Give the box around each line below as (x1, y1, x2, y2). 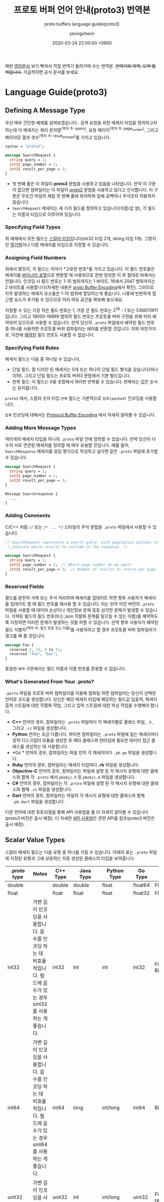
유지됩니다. (17, 385, 39, 391)
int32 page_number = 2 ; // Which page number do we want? (9, 563, 132, 567)
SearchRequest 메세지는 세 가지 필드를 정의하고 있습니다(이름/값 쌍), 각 (12, 205, 147, 211)
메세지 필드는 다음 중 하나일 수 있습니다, (5, 356, 81, 362)
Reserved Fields (5, 583, 44, 590)
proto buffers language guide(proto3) (44, 21, 120, 27)
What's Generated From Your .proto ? (5, 678, 94, 685)
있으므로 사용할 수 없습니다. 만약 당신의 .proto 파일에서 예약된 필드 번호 (18, 319, 155, 325)
